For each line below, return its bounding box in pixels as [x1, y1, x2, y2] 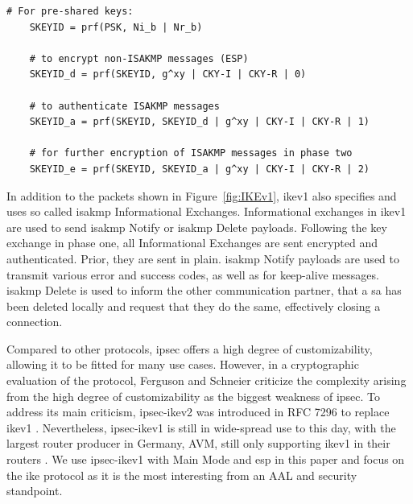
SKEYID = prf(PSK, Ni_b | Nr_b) [29, 21, 203, 33]
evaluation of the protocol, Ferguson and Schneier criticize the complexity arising [6, 372, 407, 389]
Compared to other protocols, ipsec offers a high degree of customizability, [6, 340, 373, 357]
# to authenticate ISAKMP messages [29, 100, 220, 112]
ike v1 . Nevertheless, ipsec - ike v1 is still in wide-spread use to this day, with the [6, 419, 396, 436]
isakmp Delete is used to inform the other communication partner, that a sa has [6, 282, 402, 299]
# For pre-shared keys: [6, 6, 134, 17]
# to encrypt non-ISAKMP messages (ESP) [29, 52, 249, 64]
